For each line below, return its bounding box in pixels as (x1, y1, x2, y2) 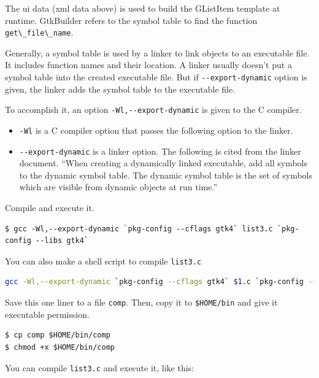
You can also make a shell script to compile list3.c (5, 254, 202, 267)
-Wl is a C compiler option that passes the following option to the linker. (19, 123, 293, 136)
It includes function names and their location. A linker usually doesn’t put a (5, 58, 292, 71)
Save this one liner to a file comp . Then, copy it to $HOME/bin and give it (5, 296, 278, 309)
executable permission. (5, 307, 90, 320)
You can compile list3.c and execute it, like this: (5, 361, 194, 374)
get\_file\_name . (5, 26, 74, 39)
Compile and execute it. (5, 201, 94, 214)
